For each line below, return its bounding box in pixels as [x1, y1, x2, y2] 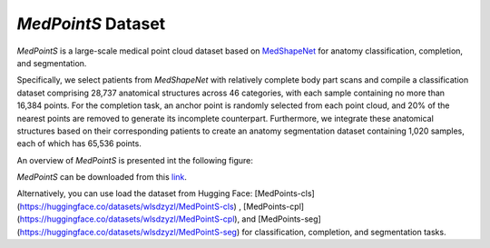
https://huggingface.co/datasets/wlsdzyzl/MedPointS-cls [19, 201, 235, 212]
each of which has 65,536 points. [16, 138, 142, 149]
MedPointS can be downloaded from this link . [16, 172, 188, 183]
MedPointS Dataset [16, 14, 166, 34]
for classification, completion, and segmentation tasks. [241, 226, 446, 237]
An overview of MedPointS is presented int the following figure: [16, 154, 254, 165]
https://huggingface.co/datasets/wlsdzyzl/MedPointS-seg [19, 226, 238, 237]
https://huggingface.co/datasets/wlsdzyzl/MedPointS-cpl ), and [19, 213, 257, 224]
